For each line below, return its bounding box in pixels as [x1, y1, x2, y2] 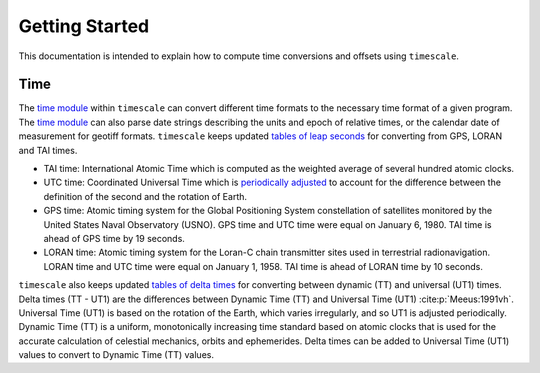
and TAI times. [18, 144, 78, 156]
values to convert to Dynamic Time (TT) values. [18, 349, 215, 361]
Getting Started [18, 15, 150, 37]
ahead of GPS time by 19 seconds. [43, 232, 185, 244]
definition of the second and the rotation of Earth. [43, 190, 248, 202]
